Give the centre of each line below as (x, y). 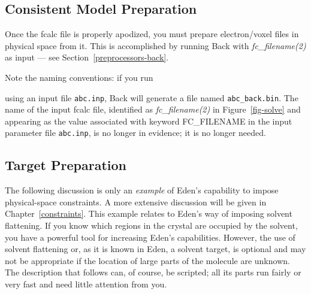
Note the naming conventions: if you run (79, 77)
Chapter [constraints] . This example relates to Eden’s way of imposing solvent (149, 213)
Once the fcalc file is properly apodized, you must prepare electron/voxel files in (152, 34)
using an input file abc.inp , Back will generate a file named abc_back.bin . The (152, 97)
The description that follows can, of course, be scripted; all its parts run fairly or (153, 272)
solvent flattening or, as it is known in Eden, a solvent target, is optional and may (155, 249)
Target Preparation (66, 165)
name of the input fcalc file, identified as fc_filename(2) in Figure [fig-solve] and (153, 109)
